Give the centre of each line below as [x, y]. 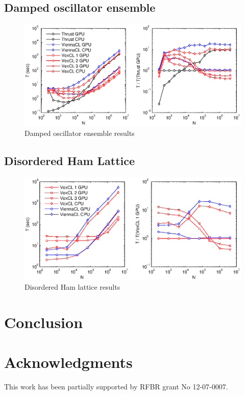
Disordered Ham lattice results [72, 287]
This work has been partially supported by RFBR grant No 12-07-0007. [116, 387]
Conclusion [44, 322]
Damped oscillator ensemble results [80, 133]
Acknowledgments [68, 362]
